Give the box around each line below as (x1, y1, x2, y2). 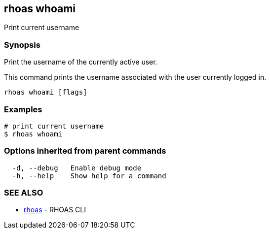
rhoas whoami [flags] (4, 88, 87, 97)
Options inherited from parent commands (4, 146, 166, 156)
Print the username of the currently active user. (4, 58, 157, 67)
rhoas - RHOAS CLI (24, 205, 86, 214)
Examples (4, 104, 42, 114)
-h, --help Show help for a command (12, 171, 166, 180)
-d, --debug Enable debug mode (12, 164, 142, 172)
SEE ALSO (4, 188, 43, 198)
